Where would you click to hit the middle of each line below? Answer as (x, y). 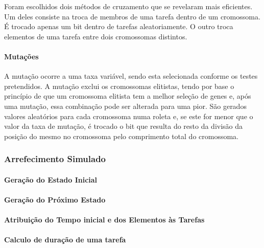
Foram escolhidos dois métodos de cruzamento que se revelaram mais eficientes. (128, 6)
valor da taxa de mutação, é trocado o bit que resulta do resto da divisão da (124, 126)
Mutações (21, 56)
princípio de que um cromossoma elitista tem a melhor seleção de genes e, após (128, 96)
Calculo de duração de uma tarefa (65, 240)
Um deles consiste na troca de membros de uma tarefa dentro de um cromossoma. (132, 16)
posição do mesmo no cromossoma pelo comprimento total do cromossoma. (122, 136)
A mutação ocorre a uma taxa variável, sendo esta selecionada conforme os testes (131, 76)
